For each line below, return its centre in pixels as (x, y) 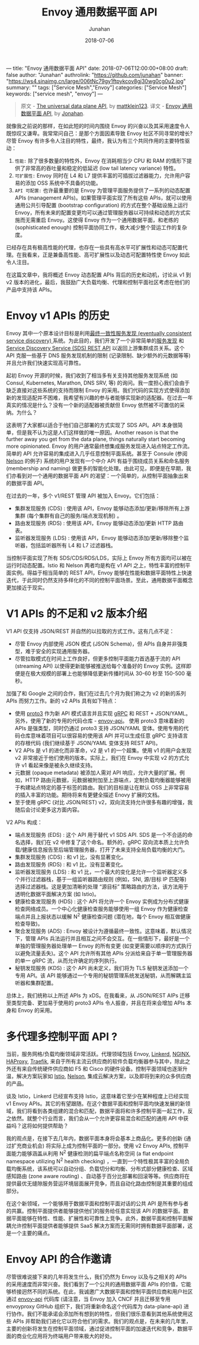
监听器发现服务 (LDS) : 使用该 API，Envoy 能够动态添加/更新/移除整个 (99, 538)
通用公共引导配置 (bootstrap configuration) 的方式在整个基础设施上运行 (101, 205)
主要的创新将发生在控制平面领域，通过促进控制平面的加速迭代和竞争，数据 (97, 1328)
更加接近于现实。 (27, 588)
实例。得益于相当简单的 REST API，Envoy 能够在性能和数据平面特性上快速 (102, 573)
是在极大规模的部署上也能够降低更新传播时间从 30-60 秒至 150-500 (102, 673)
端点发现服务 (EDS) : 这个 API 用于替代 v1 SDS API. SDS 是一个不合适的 (101, 834)
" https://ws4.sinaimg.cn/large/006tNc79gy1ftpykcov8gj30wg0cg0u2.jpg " (96, 81)
